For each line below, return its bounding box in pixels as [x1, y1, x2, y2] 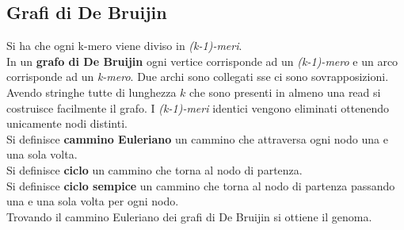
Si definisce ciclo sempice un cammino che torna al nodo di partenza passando [6, 177, 395, 194]
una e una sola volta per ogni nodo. [6, 193, 179, 209]
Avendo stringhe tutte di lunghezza [6, 83, 177, 100]
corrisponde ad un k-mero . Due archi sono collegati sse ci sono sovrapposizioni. [6, 68, 389, 85]
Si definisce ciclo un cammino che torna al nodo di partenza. [6, 161, 303, 178]
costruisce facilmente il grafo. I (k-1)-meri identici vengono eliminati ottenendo [6, 99, 390, 116]
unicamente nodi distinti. [6, 115, 128, 132]
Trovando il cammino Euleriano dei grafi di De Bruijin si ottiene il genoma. [6, 208, 372, 224]
